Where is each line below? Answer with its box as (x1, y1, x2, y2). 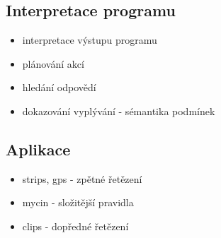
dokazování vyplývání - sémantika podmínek (22, 103, 215, 118)
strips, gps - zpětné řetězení (22, 171, 142, 186)
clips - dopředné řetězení (22, 218, 129, 233)
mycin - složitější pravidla (22, 195, 134, 210)
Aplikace (6, 138, 71, 160)
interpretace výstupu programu (22, 32, 157, 47)
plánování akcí (22, 56, 84, 71)
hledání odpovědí (22, 80, 96, 95)
